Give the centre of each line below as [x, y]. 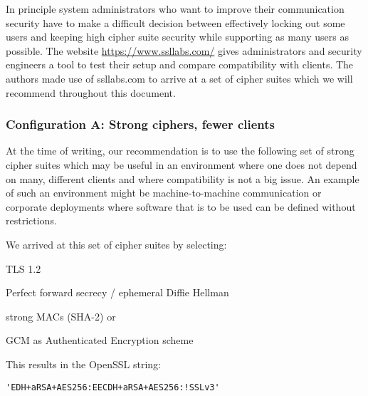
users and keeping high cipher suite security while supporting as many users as [177, 37]
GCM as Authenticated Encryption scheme [100, 340]
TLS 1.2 [23, 268]
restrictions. [31, 220]
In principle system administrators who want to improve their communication [175, 9]
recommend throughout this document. [91, 92]
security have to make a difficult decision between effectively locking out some [175, 22]
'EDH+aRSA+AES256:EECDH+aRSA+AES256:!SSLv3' [113, 387]
